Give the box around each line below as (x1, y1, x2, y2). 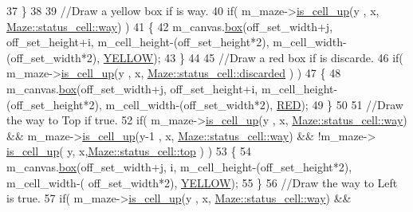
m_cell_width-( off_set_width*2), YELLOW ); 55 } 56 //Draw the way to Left (6, 174, 398, 190)
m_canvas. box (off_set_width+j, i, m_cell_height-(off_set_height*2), (6, 158, 352, 175)
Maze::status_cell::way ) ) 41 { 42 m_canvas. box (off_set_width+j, (6, 18, 333, 34)
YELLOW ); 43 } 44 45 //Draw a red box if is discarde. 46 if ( (103, 49, 403, 65)
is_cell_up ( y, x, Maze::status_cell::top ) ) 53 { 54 (6, 143, 252, 159)
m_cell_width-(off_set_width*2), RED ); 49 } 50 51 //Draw (105, 96, 403, 112)
